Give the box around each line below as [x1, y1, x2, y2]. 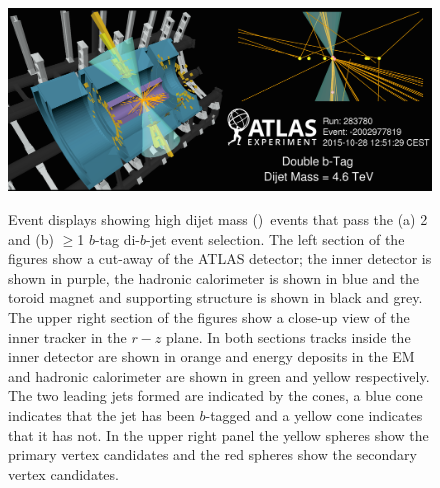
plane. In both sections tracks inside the [166, 326, 411, 347]
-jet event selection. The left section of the [146, 228, 405, 249]
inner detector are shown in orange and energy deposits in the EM [8, 346, 415, 367]
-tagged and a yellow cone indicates [205, 404, 423, 425]
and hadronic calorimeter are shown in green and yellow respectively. [8, 365, 430, 386]
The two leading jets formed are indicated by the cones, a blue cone [8, 385, 423, 406]
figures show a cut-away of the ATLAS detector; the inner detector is [8, 248, 432, 269]
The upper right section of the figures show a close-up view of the [8, 306, 410, 327]
